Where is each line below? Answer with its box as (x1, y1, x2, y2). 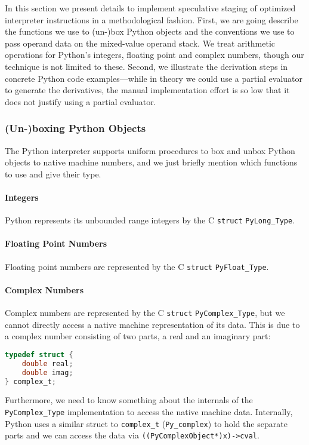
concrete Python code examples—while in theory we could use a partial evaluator (5, 72, 303, 84)
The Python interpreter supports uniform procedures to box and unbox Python (5, 144, 295, 156)
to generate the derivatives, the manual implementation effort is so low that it (5, 84, 290, 96)
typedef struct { (5, 350, 73, 359)
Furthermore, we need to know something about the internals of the (5, 394, 253, 406)
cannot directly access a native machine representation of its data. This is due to (5, 318, 300, 330)
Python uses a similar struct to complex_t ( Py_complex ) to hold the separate (5, 417, 288, 429)
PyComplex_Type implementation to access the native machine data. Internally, (5, 405, 293, 418)
